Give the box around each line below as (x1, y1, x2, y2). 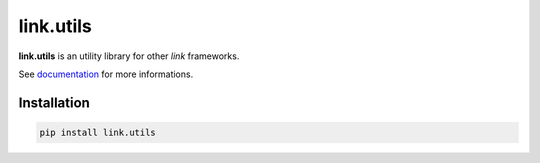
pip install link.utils (39, 126, 157, 138)
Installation (18, 94, 90, 111)
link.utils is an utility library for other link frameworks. (18, 50, 240, 62)
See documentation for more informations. (18, 68, 194, 80)
